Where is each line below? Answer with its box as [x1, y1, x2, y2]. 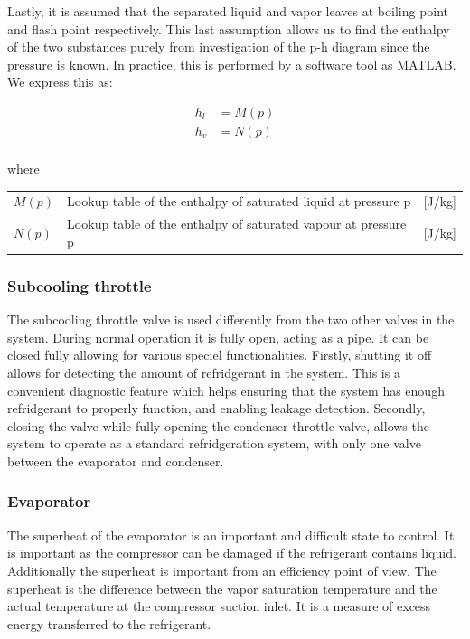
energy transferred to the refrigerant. [7, 614, 211, 633]
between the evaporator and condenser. [7, 451, 224, 470]
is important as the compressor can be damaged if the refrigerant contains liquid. [7, 543, 456, 562]
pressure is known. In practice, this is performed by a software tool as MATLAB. [7, 54, 456, 73]
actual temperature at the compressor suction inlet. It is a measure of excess [7, 597, 431, 616]
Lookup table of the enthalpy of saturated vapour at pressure [67, 214, 407, 233]
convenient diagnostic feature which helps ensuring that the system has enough [7, 381, 445, 399]
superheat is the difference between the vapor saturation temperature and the [7, 578, 437, 597]
